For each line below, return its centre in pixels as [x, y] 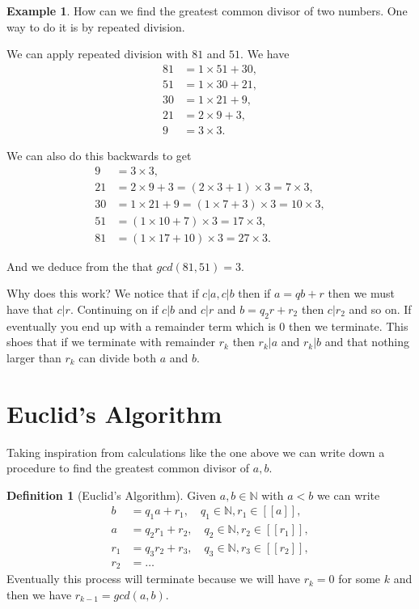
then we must [361, 293]
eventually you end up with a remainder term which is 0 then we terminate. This [207, 326]
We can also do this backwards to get [99, 155]
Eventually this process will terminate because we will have [153, 579]
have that [30, 309]
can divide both [117, 357]
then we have [39, 594]
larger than [34, 357]
